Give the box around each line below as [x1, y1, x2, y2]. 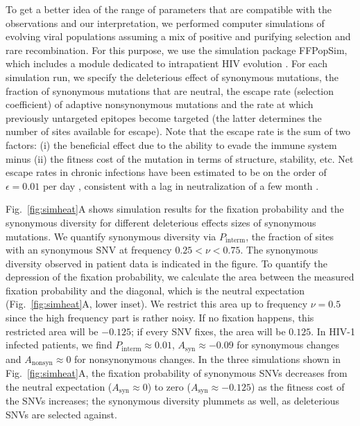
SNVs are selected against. [6, 407, 117, 421]
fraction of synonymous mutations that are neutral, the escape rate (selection [6, 83, 334, 98]
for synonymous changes [237, 337, 340, 352]
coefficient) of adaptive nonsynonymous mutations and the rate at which [6, 97, 314, 112]
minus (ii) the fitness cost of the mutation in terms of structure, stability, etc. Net [6, 151, 354, 166]
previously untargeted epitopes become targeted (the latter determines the [6, 110, 322, 125]
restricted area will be [6, 323, 98, 338]
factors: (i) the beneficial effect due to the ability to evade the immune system [6, 137, 337, 152]
